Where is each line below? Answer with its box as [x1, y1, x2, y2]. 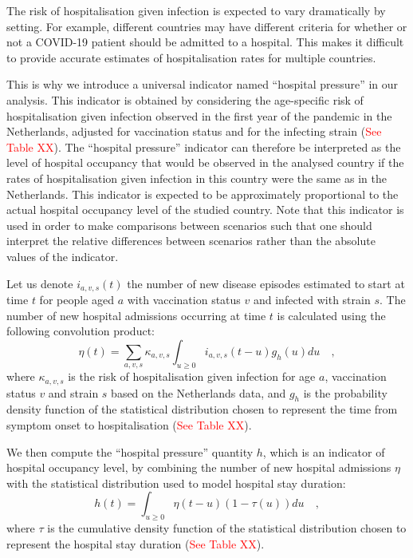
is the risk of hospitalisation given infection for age [68, 368, 316, 385]
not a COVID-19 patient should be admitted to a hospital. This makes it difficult [6, 34, 404, 50]
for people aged [39, 291, 114, 307]
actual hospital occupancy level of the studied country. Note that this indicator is [6, 201, 404, 218]
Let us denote [6, 275, 73, 291]
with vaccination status [127, 291, 241, 307]
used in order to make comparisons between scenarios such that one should [6, 216, 372, 233]
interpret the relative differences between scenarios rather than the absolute [6, 232, 376, 249]
